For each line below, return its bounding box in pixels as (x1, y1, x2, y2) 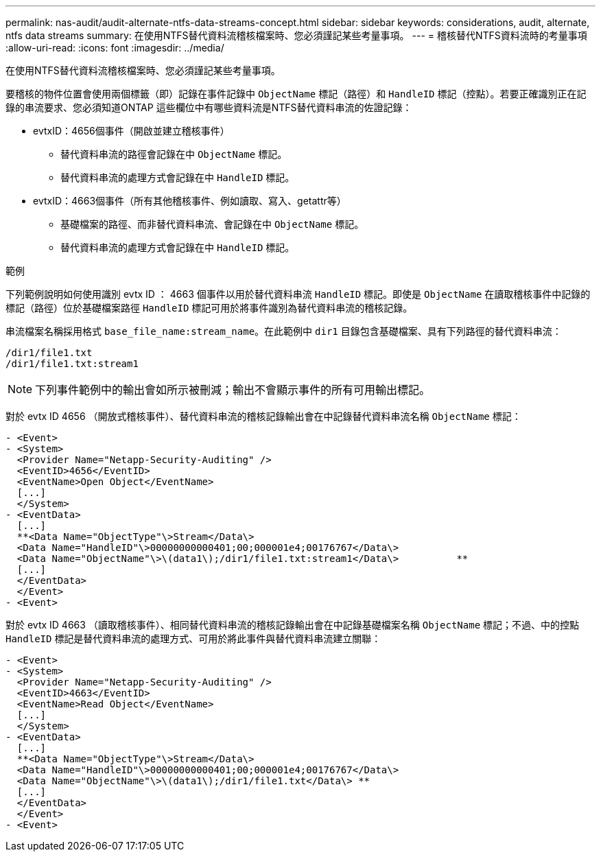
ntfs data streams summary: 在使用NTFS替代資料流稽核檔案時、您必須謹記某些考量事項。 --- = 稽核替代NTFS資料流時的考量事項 (5, 30, 587, 41)
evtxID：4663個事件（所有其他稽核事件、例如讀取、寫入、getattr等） (33, 195, 346, 207)
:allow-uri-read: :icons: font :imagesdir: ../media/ (5, 42, 224, 54)
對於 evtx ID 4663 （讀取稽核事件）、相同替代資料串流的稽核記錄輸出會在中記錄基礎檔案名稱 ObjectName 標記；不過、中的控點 (5, 619, 580, 631)
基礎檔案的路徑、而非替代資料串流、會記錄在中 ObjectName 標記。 (60, 218, 364, 230)
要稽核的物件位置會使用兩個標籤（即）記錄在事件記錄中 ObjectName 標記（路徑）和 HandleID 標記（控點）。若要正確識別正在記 (5, 88, 587, 99)
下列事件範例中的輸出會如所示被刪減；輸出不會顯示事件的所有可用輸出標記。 (35, 383, 431, 397)
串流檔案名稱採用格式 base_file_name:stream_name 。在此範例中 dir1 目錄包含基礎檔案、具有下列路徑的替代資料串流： (5, 325, 562, 337)
